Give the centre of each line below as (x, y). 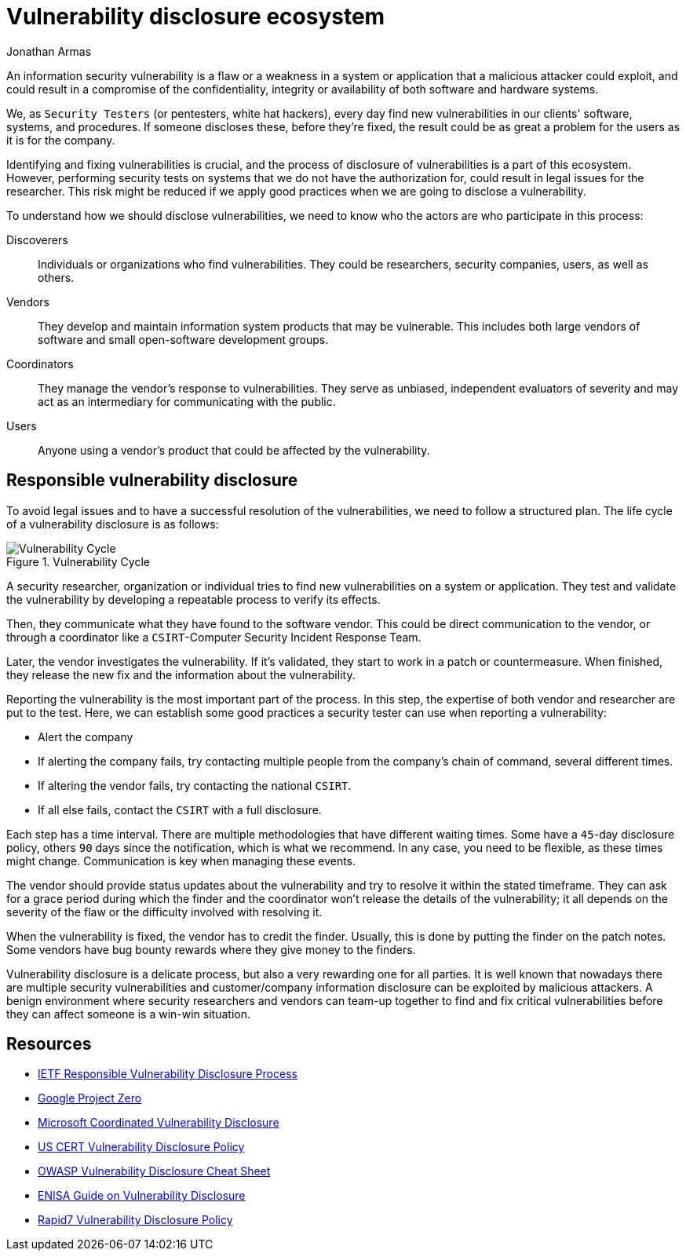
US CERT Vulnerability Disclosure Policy (141, 1147)
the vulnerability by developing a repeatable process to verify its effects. (193, 599)
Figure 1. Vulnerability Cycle (78, 561)
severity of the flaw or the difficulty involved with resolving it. (164, 912)
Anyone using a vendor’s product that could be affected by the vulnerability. (234, 450)
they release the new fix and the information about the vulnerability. (181, 674)
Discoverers (37, 239)
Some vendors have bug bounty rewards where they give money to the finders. (211, 949)
